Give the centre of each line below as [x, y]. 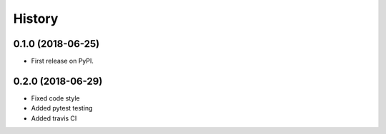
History [36, 19]
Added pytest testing [62, 108]
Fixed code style [55, 98]
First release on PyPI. [63, 61]
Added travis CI [54, 118]
